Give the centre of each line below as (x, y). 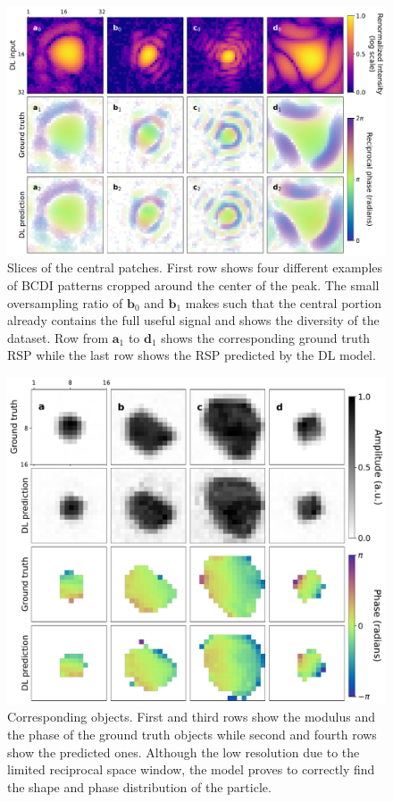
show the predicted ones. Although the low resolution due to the (184, 752)
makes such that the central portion (283, 302)
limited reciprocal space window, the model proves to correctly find (191, 769)
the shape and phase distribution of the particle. (139, 786)
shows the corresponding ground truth (266, 337)
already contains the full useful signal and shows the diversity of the (193, 320)
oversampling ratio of (65, 302)
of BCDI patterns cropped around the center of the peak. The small (193, 285)
